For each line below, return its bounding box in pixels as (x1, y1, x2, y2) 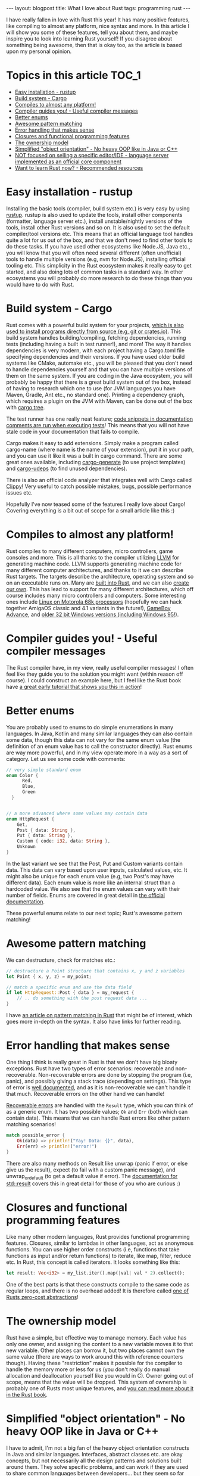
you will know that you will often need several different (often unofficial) (6, 249, 182, 256)
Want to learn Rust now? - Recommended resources (14, 164, 143, 171)
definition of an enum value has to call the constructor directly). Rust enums (6, 742, 192, 750)
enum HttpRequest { (6, 816, 55, 822)
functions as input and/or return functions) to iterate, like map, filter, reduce (6, 1253, 192, 1260)
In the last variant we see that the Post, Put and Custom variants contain (6, 860, 183, 867)
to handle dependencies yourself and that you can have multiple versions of (6, 365, 192, 373)
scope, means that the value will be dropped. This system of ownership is (6, 1378, 187, 1386)
